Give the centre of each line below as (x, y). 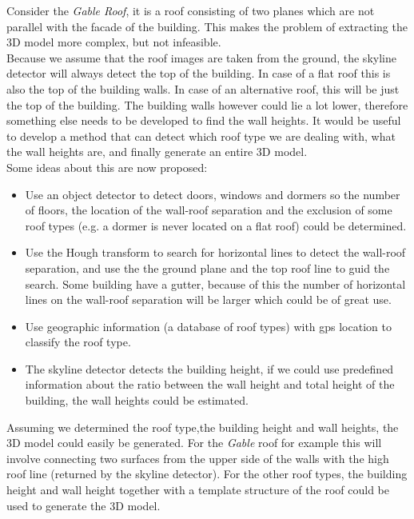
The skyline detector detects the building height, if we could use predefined (209, 368)
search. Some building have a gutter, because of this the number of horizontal (215, 283)
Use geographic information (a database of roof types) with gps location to (208, 326)
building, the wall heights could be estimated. (137, 400)
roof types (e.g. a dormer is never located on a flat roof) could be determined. (216, 225)
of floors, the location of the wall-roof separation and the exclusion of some (209, 210)
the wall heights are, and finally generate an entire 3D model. (157, 152)
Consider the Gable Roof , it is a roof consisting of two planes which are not (191, 10)
